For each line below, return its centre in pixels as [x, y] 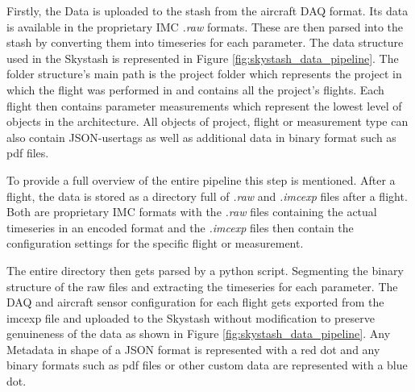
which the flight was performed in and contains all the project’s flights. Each [195, 89]
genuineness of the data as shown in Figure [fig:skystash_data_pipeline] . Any [199, 334]
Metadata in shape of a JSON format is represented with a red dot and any [193, 349]
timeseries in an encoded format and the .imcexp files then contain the [180, 227]
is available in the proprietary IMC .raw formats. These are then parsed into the [205, 26]
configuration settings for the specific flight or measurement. [155, 243]
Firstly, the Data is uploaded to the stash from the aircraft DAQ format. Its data [207, 10]
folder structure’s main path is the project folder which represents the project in [204, 74]
